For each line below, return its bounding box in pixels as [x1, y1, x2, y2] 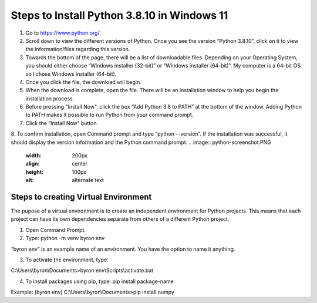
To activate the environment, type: [25, 256, 109, 264]
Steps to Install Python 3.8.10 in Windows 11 [11, 9, 228, 22]
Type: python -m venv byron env [25, 235, 105, 242]
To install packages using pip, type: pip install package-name [25, 278, 174, 285]
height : [25, 168, 44, 176]
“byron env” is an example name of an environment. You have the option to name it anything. [11, 245, 235, 253]
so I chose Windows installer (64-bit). [25, 70, 117, 78]
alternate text [72, 177, 104, 184]
